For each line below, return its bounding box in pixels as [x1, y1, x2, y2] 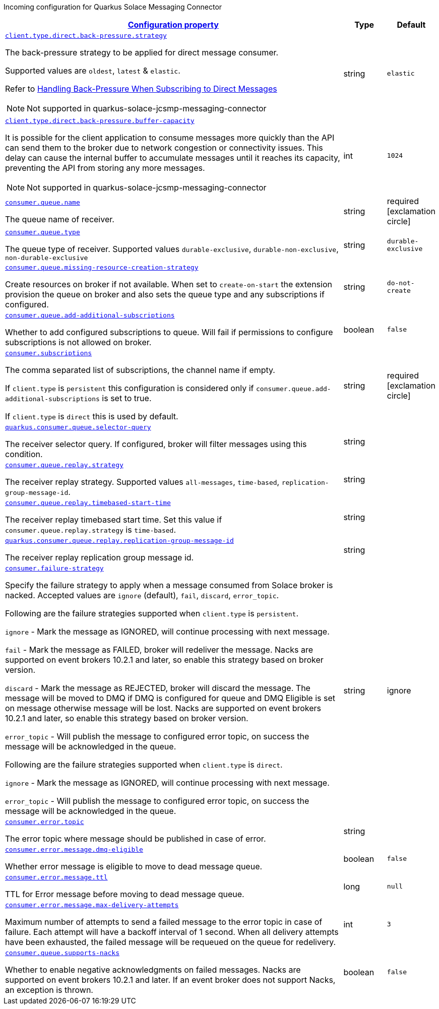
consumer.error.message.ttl [5, 873, 108, 881]
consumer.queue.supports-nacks [5, 949, 119, 957]
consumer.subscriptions [5, 349, 92, 357]
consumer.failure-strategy [5, 564, 104, 572]
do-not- [387, 279, 415, 287]
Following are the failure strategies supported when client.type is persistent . [5, 608, 299, 618]
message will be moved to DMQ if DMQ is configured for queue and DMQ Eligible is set [5, 693, 335, 703]
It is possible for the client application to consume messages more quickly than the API [5, 133, 335, 143]
